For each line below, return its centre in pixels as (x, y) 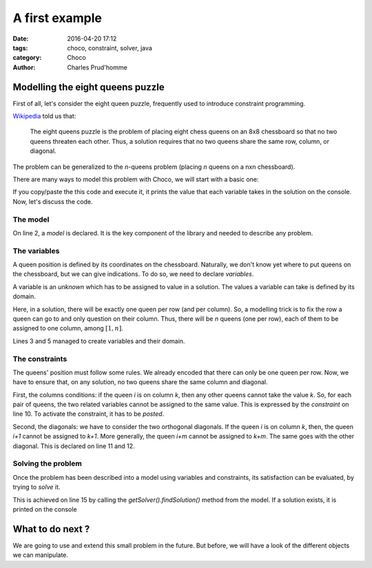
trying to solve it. (37, 487)
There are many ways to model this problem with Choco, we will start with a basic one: (136, 179)
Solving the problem (47, 463)
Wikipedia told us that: (44, 116)
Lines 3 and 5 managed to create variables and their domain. (99, 341)
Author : (24, 67)
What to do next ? (51, 529)
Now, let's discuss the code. (53, 201)
